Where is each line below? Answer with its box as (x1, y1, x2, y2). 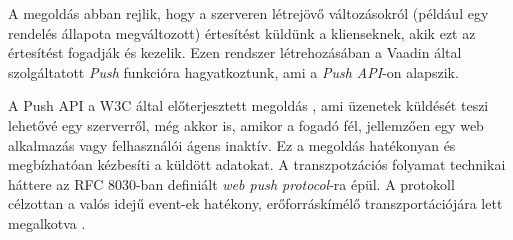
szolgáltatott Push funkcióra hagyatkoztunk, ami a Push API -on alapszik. (8, 61, 459, 82)
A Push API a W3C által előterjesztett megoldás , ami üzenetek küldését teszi (8, 95, 489, 116)
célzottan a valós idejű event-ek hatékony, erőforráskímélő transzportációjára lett (8, 193, 503, 214)
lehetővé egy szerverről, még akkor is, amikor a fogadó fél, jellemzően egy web (8, 114, 484, 135)
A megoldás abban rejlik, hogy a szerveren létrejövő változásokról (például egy (8, 3, 489, 23)
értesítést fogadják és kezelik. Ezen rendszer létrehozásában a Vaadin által (8, 42, 462, 63)
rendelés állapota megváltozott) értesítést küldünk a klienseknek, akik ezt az (8, 22, 476, 43)
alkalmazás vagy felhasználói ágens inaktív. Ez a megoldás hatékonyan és (8, 134, 456, 155)
